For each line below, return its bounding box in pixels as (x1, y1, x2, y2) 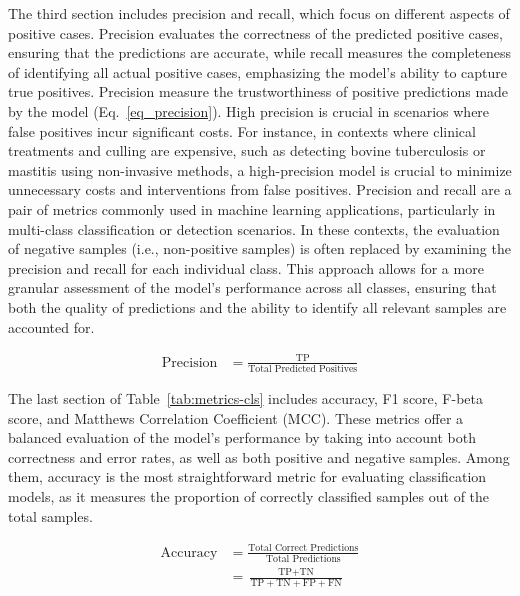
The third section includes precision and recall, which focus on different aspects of (8, 3, 510, 23)
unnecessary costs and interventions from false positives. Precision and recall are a (8, 179, 512, 200)
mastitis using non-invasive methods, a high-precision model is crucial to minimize (8, 159, 512, 180)
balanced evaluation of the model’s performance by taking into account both (8, 427, 477, 448)
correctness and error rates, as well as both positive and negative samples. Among (8, 446, 510, 467)
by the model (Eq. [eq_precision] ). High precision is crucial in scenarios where (8, 100, 490, 121)
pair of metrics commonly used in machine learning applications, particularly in (8, 198, 496, 219)
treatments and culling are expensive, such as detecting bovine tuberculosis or (8, 140, 486, 161)
